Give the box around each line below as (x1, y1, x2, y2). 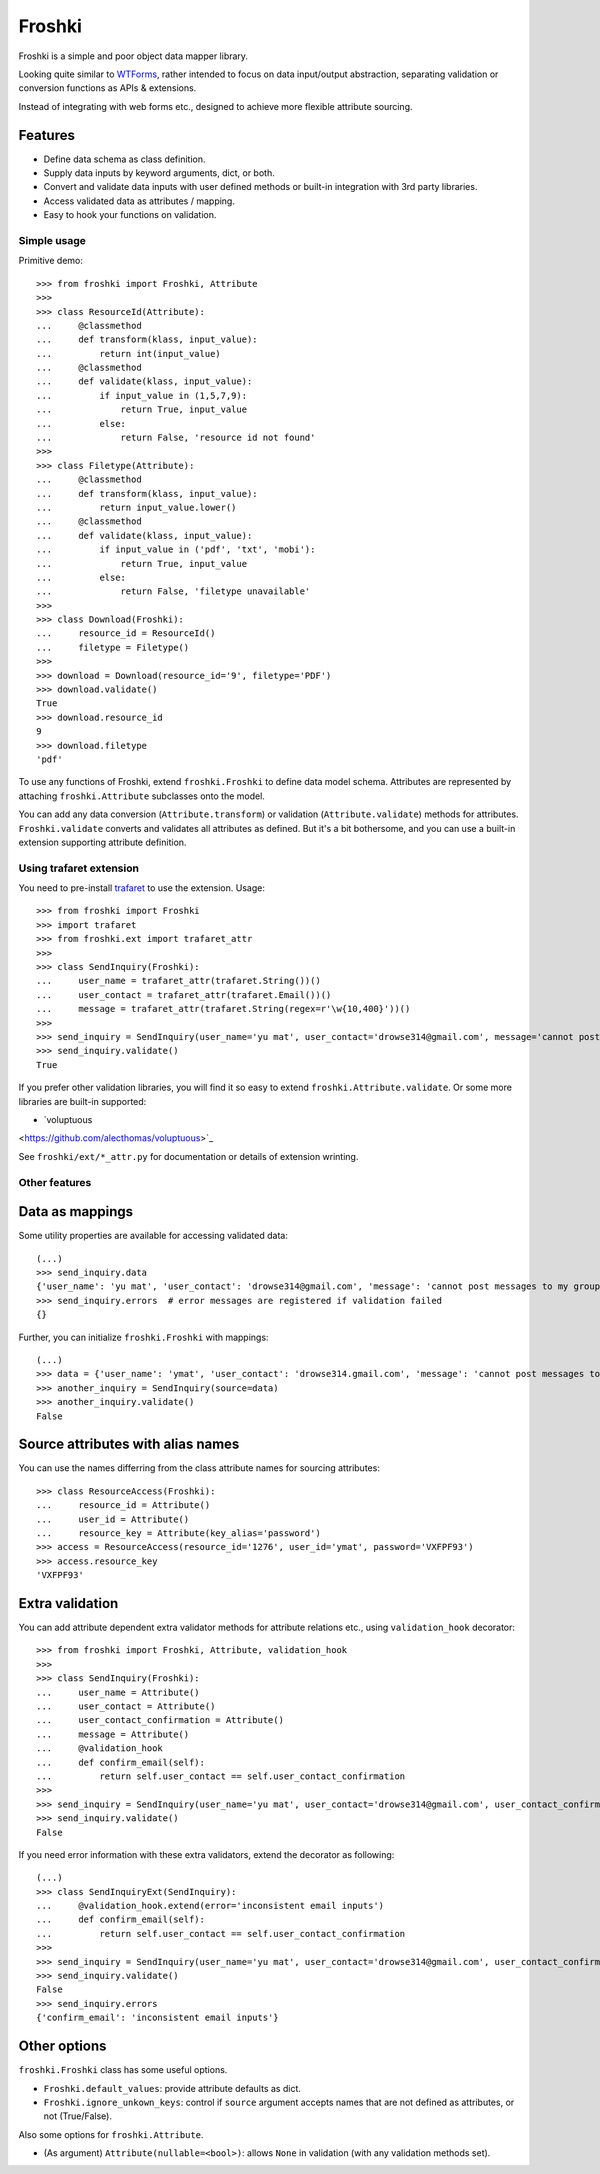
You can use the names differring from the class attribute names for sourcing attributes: (18, 1462, 380, 1474)
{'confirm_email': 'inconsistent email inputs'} (36, 2012, 279, 2024)
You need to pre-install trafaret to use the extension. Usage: (18, 882, 265, 894)
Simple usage (18, 233, 87, 247)
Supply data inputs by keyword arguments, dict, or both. (43, 167, 275, 179)
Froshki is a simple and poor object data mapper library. (18, 50, 249, 62)
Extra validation (18, 1595, 119, 1612)
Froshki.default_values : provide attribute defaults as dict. (43, 2082, 302, 2094)
